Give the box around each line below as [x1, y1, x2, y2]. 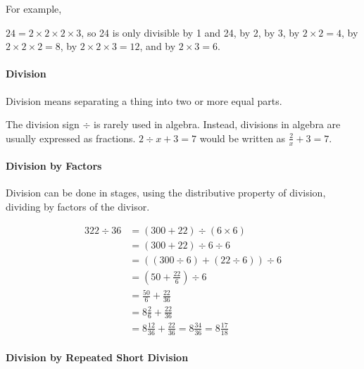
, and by [139, 39, 176, 54]
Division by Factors [6, 158, 102, 173]
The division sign [6, 117, 80, 132]
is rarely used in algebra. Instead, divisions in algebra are [94, 117, 341, 132]
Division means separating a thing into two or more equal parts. [6, 93, 282, 108]
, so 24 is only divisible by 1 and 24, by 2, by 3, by [81, 25, 300, 39]
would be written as [199, 130, 286, 145]
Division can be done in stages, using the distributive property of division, [6, 185, 326, 200]
